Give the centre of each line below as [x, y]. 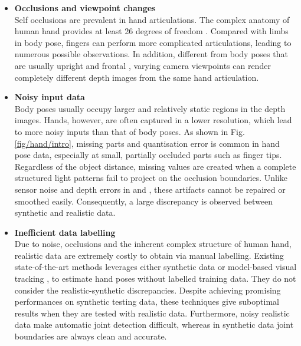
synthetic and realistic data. [65, 212]
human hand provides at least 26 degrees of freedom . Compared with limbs [151, 31]
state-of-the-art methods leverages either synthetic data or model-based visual [156, 267]
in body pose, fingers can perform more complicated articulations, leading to [153, 42]
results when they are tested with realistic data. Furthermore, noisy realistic [152, 313]
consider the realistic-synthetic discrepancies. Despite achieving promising [148, 290]
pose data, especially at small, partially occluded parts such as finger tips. [148, 155]
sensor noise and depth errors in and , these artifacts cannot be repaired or [150, 189]
